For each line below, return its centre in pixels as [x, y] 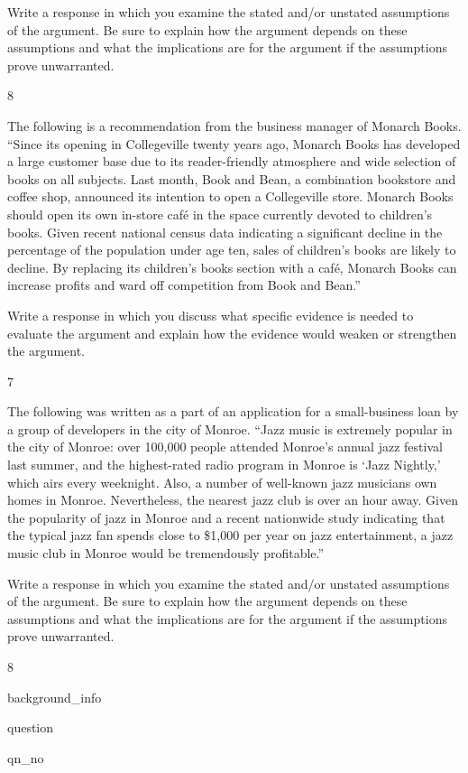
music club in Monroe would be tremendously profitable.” [166, 553]
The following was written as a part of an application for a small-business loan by [233, 411]
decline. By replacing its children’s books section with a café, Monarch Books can [232, 267]
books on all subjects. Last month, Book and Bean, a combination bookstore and [232, 178]
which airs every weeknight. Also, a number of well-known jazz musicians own [222, 482]
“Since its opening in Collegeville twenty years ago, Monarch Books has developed [234, 143]
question [31, 727]
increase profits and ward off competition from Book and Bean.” [184, 285]
